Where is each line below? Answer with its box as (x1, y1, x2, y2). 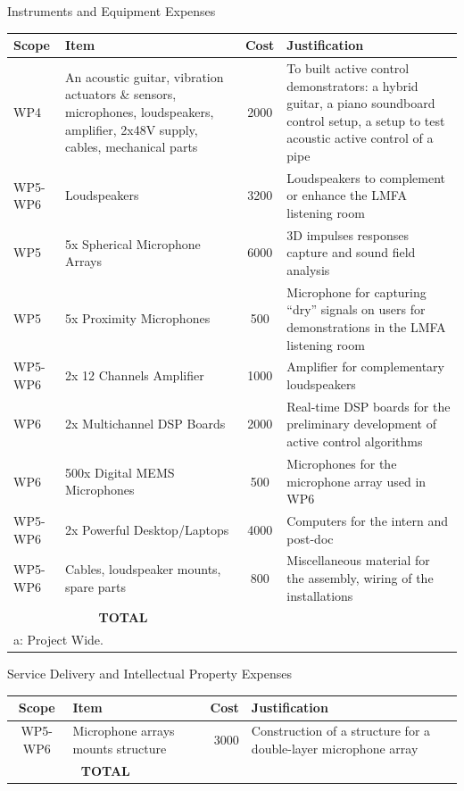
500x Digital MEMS (65, 462, 175, 481)
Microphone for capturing (286, 282, 427, 301)
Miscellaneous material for (286, 551, 430, 570)
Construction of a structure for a (251, 721, 431, 740)
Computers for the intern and (286, 511, 448, 529)
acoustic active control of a (286, 129, 434, 147)
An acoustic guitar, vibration (65, 67, 224, 86)
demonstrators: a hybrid (286, 76, 418, 95)
